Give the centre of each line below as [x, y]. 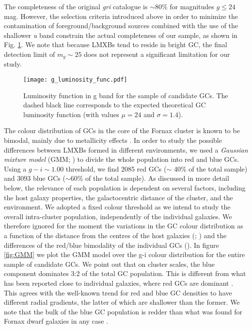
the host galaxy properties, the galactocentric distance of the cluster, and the [118, 197]
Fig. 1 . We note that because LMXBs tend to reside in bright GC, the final [116, 44]
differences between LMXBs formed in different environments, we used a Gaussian [126, 149]
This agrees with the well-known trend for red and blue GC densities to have [118, 292]
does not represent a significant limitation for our [157, 54]
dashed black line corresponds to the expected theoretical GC [115, 105]
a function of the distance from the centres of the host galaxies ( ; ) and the [115, 235]
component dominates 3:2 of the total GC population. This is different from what [125, 273]
